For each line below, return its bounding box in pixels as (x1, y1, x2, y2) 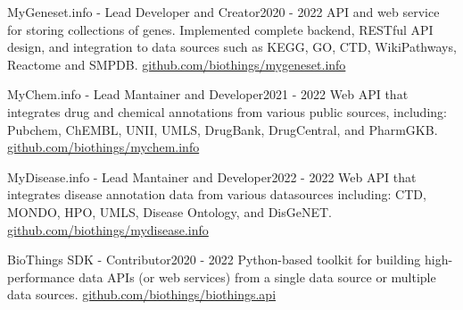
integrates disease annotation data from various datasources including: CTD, (7, 185, 426, 204)
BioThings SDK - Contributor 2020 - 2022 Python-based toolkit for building (7, 250, 421, 269)
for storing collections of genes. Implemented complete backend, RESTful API (7, 20, 434, 38)
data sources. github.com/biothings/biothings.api (7, 285, 277, 304)
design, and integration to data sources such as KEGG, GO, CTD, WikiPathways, (7, 38, 457, 56)
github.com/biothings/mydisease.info (7, 220, 209, 239)
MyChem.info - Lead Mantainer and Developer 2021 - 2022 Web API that (7, 85, 409, 104)
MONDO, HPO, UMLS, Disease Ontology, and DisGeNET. (7, 202, 332, 221)
